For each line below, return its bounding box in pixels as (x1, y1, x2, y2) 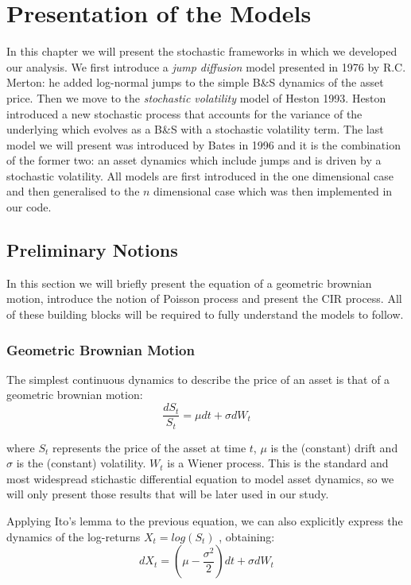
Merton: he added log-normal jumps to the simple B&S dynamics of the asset (6, 74, 384, 91)
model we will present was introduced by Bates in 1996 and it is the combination (6, 136, 401, 153)
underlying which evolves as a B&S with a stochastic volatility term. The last (6, 121, 384, 138)
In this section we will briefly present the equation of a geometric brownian (6, 274, 372, 291)
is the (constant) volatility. (16, 455, 146, 471)
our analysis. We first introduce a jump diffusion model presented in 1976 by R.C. (6, 58, 406, 75)
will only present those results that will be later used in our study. (6, 486, 329, 502)
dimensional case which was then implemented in (153, 183, 393, 200)
